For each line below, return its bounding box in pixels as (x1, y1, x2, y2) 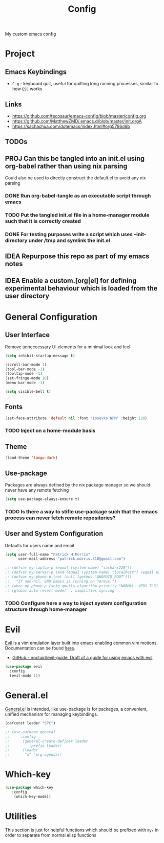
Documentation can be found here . (5, 645, 76, 651)
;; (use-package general (5, 729, 56, 734)
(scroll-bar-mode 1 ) (5, 362, 47, 367)
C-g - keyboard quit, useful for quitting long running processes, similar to (12, 81, 159, 87)
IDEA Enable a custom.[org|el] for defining (5, 276, 137, 285)
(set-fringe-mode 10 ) (5, 376, 49, 381)
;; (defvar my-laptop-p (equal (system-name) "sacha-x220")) (5, 565, 132, 570)
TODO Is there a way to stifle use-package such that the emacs (5, 508, 158, 515)
